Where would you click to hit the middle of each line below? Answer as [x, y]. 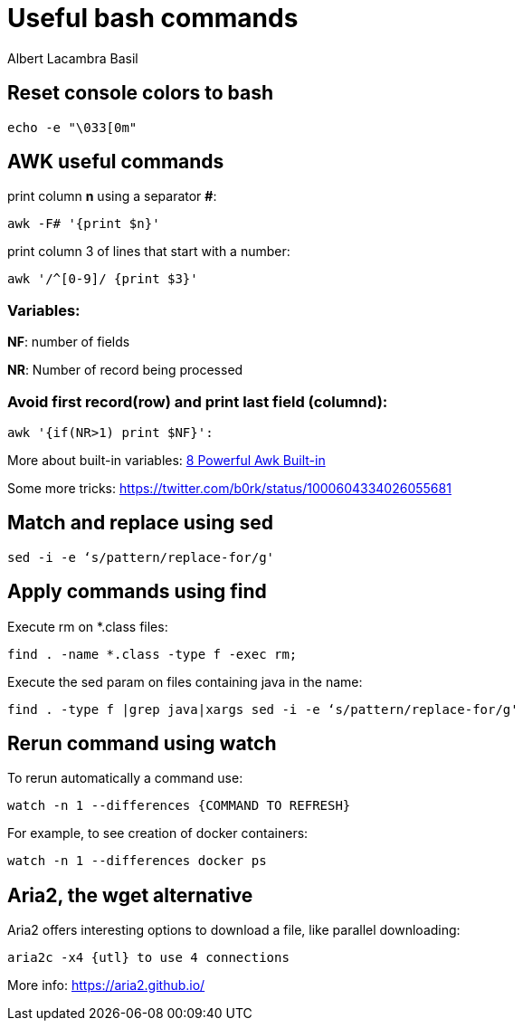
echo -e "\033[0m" [72, 127]
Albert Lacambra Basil [73, 58]
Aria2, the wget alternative [130, 895]
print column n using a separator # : [112, 196]
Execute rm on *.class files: [88, 626]
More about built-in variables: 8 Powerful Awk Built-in [166, 460]
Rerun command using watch [142, 744]
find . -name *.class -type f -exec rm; [152, 654]
